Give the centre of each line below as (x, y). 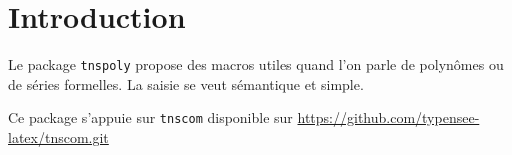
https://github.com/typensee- (388, 117)
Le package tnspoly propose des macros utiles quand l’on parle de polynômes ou (256, 64)
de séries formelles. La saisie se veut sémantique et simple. (186, 83)
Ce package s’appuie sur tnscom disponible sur (150, 117)
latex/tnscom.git (58, 137)
